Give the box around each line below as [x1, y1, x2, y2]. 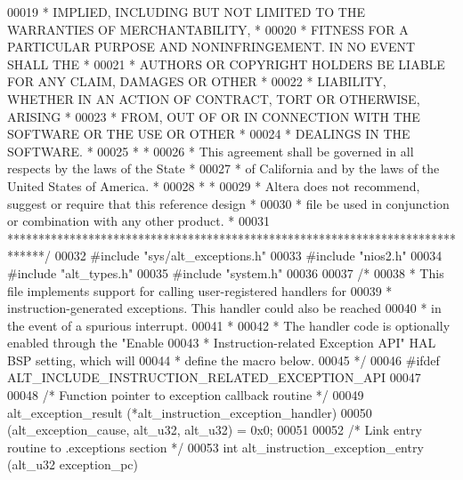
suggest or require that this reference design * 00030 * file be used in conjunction [7, 194, 450, 212]
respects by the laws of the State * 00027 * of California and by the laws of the [7, 159, 440, 178]
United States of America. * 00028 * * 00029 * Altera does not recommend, [7, 176, 420, 195]
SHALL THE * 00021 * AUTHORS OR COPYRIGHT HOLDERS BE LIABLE [7, 54, 445, 73]
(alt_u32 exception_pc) [7, 455, 139, 474]
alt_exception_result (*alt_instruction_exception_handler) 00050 [7, 403, 372, 421]
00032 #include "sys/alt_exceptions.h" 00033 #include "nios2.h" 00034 [54, 246, 443, 265]
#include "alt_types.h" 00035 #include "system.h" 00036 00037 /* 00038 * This [7, 263, 444, 282]
